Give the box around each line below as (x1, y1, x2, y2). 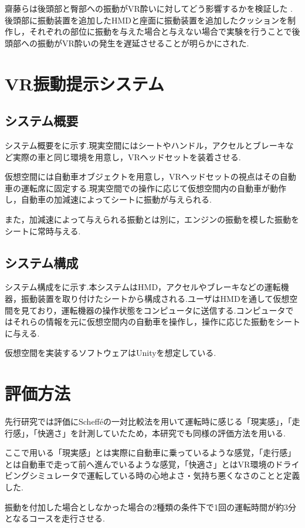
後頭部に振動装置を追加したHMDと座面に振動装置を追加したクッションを (5, 14, 288, 26)
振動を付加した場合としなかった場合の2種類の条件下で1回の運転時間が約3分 (5, 500, 296, 513)
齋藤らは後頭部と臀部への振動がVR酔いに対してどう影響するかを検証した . (5, 2, 293, 14)
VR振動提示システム (5, 71, 164, 95)
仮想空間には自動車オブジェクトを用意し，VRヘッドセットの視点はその (5, 170, 280, 183)
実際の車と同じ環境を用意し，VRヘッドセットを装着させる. (12, 150, 241, 163)
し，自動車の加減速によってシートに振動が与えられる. (5, 193, 212, 206)
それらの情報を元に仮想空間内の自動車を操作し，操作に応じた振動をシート (12, 315, 300, 328)
